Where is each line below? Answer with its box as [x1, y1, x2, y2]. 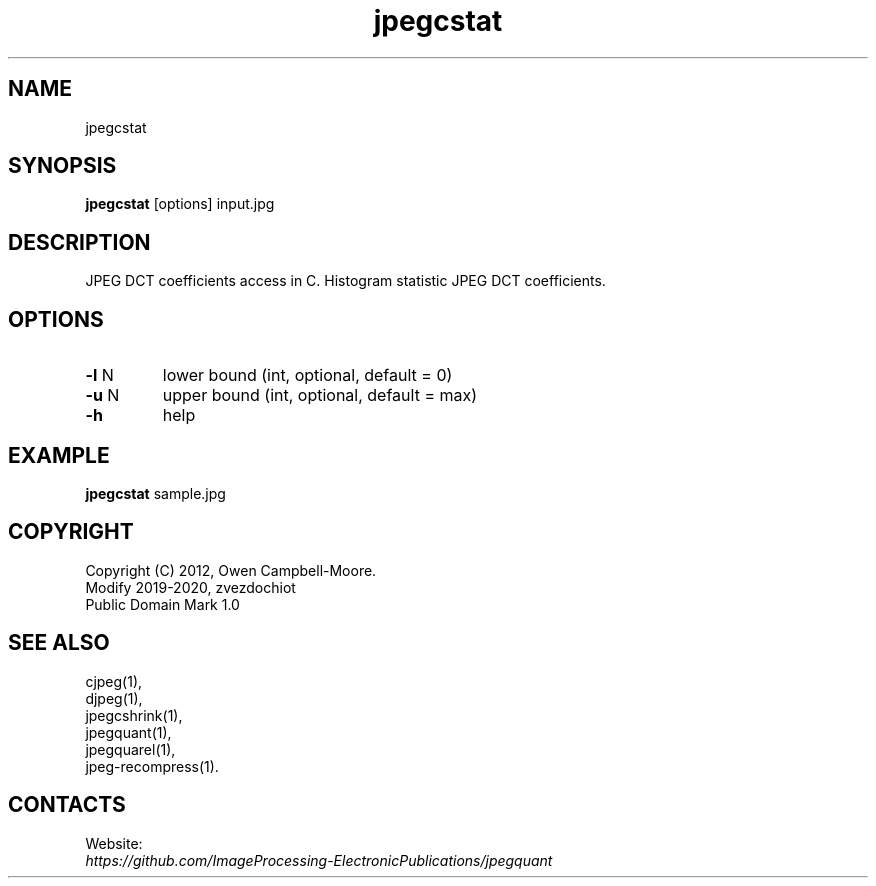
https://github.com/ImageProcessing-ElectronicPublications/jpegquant [85, 851, 553, 869]
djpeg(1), [85, 689, 143, 707]
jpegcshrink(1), [85, 706, 183, 724]
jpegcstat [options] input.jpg [85, 195, 275, 213]
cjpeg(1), [85, 672, 143, 690]
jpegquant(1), [85, 723, 172, 741]
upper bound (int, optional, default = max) [162, 385, 478, 406]
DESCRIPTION [8, 229, 151, 255]
